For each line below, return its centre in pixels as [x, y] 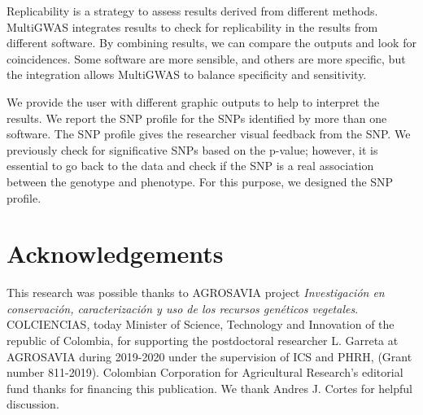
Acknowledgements [115, 253]
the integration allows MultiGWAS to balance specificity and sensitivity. [187, 74]
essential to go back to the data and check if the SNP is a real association [190, 166]
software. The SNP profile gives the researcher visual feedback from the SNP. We [209, 134]
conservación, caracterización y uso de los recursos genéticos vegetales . [183, 308]
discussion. [33, 404]
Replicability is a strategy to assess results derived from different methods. [192, 11]
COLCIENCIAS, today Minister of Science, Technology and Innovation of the [201, 324]
